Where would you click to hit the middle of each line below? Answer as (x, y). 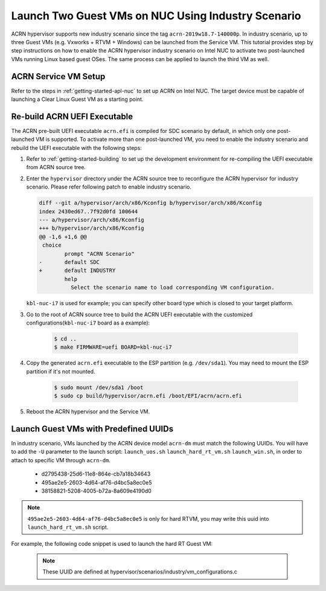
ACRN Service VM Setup (58, 76)
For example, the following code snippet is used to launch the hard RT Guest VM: (112, 544)
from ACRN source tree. (56, 167)
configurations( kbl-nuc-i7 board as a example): (88, 323)
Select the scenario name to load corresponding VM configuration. (172, 288)
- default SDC (69, 262)
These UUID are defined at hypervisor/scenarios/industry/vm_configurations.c (140, 572)
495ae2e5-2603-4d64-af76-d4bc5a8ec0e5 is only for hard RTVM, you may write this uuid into (148, 518)
